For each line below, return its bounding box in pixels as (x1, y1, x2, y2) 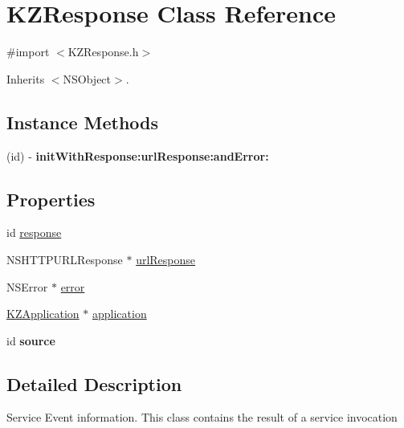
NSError (6, 278, 48, 295)
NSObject (63, 70, 112, 87)
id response (6, 224, 62, 241)
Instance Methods (6, 109, 158, 134)
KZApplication (6, 305, 80, 322)
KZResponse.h (67, 43, 139, 60)
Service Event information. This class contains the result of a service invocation (6, 409, 398, 426)
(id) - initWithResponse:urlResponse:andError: (6, 147, 269, 164)
